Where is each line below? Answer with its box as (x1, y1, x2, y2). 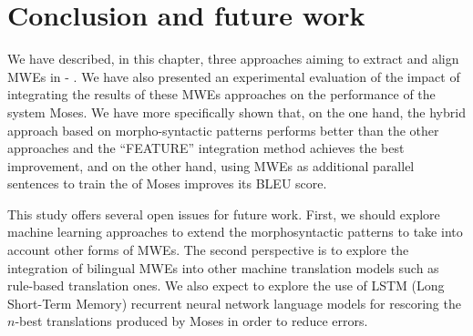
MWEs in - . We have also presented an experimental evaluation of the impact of (7, 66, 460, 86)
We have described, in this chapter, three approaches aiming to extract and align (7, 49, 459, 68)
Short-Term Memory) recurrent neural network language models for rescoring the (7, 293, 461, 312)
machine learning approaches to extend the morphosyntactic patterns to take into (7, 222, 463, 241)
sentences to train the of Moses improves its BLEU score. (7, 174, 327, 193)
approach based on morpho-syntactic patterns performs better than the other (7, 120, 439, 139)
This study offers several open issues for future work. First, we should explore (7, 204, 440, 223)
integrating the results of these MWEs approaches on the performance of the (7, 85, 436, 104)
